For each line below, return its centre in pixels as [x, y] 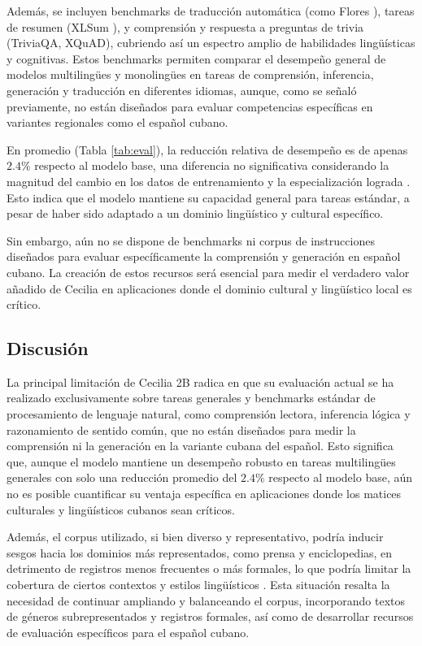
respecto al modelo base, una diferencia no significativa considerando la [212, 165]
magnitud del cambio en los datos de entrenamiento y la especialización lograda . [209, 181]
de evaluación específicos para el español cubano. [128, 632]
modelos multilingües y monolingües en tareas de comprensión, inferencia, [190, 74]
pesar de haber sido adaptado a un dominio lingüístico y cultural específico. [195, 213]
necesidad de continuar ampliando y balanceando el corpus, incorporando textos [206, 600]
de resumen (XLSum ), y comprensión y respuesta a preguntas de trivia [185, 26]
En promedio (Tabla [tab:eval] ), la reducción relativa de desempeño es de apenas [207, 149]
